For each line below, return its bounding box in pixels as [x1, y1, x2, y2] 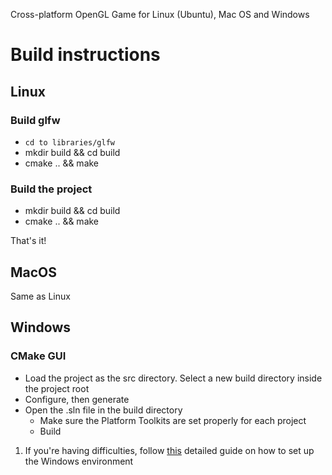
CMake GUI [10, 349, 67, 363]
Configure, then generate [24, 393, 130, 405]
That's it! [10, 235, 47, 247]
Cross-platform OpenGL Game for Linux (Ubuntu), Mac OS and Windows [10, 9, 310, 20]
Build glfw [10, 113, 61, 127]
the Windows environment [24, 455, 134, 467]
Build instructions [10, 44, 161, 66]
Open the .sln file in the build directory [24, 404, 183, 416]
